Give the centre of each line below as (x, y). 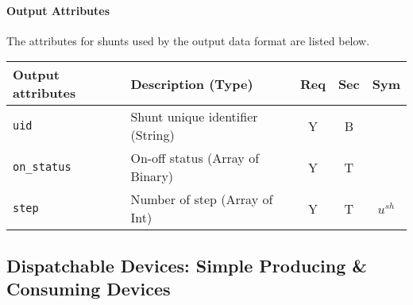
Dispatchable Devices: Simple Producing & (187, 265)
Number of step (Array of (202, 199)
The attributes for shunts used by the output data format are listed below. (188, 40)
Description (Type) (192, 83)
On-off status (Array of (195, 158)
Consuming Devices (89, 289)
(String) (152, 135)
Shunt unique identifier (194, 117)
